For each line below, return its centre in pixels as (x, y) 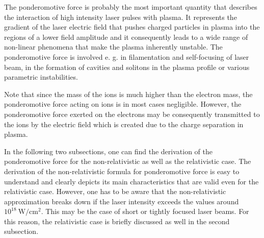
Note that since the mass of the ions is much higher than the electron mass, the (128, 94)
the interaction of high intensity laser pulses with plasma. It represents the (121, 17)
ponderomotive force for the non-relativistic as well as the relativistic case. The (128, 161)
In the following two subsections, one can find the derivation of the (108, 151)
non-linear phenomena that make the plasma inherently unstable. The (113, 47)
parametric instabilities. (41, 77)
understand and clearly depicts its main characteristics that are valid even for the (131, 181)
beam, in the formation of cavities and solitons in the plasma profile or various (127, 67)
